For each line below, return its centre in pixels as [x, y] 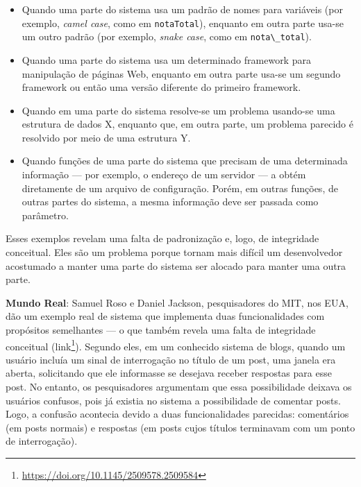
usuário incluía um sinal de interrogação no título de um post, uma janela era [171, 359]
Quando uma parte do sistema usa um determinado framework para [166, 59]
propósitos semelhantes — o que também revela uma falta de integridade [161, 330]
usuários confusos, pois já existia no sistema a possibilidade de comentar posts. [173, 400]
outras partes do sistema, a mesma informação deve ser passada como [170, 202]
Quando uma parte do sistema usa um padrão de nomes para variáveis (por [182, 9]
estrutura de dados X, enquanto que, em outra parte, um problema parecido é [187, 124]
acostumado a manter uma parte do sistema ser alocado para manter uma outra [176, 265]
